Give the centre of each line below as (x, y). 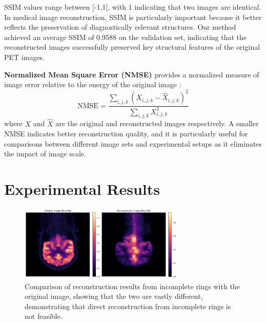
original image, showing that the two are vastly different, (114, 296)
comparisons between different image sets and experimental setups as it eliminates (133, 143)
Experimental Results (82, 189)
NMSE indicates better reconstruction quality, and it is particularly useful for (126, 134)
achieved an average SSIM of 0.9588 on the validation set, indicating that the (126, 37)
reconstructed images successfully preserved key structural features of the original (132, 47)
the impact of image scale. (45, 154)
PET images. (25, 57)
